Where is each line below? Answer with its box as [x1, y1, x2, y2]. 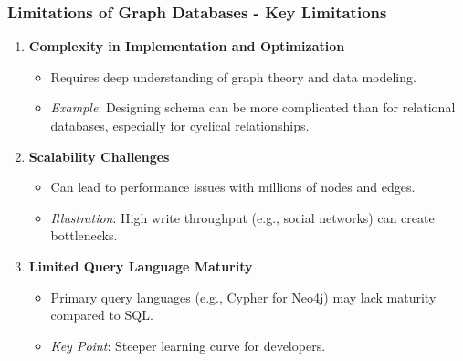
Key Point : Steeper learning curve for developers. [50, 335, 326, 355]
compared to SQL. [50, 305, 153, 324]
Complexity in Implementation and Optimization [28, 37, 345, 56]
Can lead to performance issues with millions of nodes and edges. [50, 177, 416, 196]
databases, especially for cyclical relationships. [50, 116, 310, 134]
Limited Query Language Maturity [28, 256, 253, 275]
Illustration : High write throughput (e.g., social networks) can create [50, 207, 435, 227]
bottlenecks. [50, 226, 118, 245]
